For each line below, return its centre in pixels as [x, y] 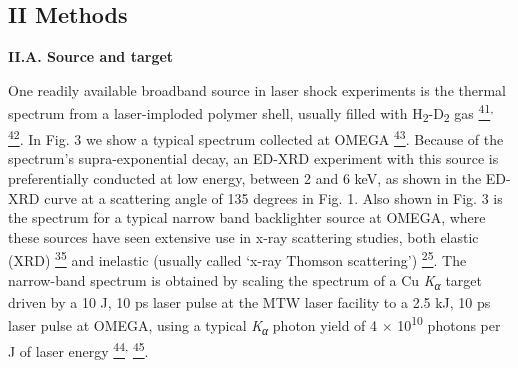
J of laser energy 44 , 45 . [78, 349]
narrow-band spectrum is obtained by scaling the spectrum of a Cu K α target [245, 281]
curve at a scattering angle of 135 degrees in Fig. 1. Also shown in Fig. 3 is [273, 197]
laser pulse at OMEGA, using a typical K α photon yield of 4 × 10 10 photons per [254, 325]
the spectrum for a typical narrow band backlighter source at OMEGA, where [247, 217]
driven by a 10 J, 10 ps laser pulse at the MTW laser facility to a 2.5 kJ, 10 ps [249, 301]
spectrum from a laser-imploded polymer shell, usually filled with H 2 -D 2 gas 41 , [251, 113]
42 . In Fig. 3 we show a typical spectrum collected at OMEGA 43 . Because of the [256, 137]
